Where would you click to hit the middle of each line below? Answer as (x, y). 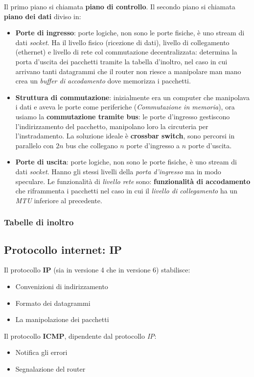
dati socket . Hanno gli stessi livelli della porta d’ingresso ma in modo (118, 171)
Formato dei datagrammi (53, 303)
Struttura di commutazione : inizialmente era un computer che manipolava (132, 97)
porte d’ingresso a (153, 145)
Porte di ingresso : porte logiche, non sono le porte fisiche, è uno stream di (130, 33)
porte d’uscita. (210, 145)
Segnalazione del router (50, 368)
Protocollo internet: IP (63, 249)
